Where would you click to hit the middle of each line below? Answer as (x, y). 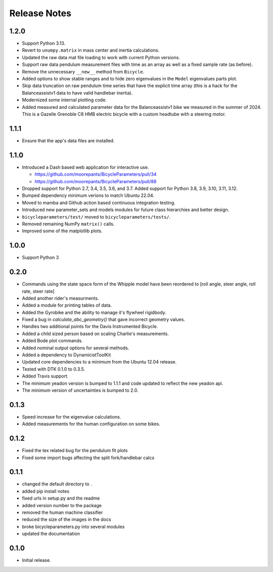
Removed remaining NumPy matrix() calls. (68, 224)
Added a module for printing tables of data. (67, 305)
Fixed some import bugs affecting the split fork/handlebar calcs (88, 458)
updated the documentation (51, 534)
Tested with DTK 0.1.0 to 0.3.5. (54, 369)
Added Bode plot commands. (52, 341)
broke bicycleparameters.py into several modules (73, 526)
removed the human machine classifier (62, 513)
